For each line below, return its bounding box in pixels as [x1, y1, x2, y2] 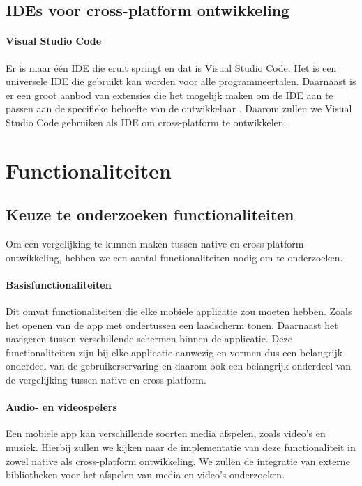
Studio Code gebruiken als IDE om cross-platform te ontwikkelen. [6, 114, 287, 129]
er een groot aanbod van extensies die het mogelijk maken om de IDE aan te [6, 87, 333, 102]
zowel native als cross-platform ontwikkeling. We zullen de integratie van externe [6, 453, 350, 468]
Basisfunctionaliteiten [6, 277, 112, 291]
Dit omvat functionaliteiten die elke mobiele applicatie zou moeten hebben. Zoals [6, 304, 352, 319]
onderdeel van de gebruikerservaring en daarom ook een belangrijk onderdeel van [6, 358, 352, 373]
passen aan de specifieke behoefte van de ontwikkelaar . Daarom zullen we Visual [6, 101, 352, 116]
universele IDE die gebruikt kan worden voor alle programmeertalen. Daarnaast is [6, 74, 356, 89]
